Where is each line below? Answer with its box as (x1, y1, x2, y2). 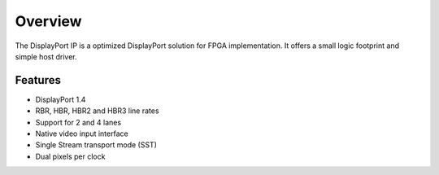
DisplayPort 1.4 (35, 94, 86, 104)
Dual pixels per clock (35, 151, 106, 161)
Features (15, 73, 61, 87)
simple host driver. (15, 51, 77, 61)
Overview (15, 12, 82, 30)
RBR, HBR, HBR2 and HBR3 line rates (35, 106, 159, 116)
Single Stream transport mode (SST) (35, 140, 158, 150)
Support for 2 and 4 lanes (35, 117, 122, 127)
